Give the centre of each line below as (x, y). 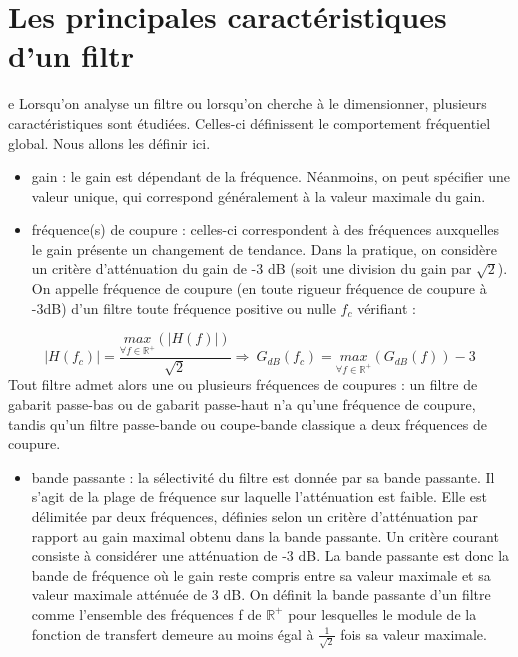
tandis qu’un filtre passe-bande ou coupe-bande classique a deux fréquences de (247, 423)
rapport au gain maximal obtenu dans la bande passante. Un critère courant (265, 535)
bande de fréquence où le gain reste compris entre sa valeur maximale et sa (261, 574)
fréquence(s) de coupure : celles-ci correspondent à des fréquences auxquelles (265, 229)
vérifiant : (386, 307)
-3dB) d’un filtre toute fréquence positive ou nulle (183, 307)
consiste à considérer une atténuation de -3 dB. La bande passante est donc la (270, 555)
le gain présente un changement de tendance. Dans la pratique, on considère (264, 248)
